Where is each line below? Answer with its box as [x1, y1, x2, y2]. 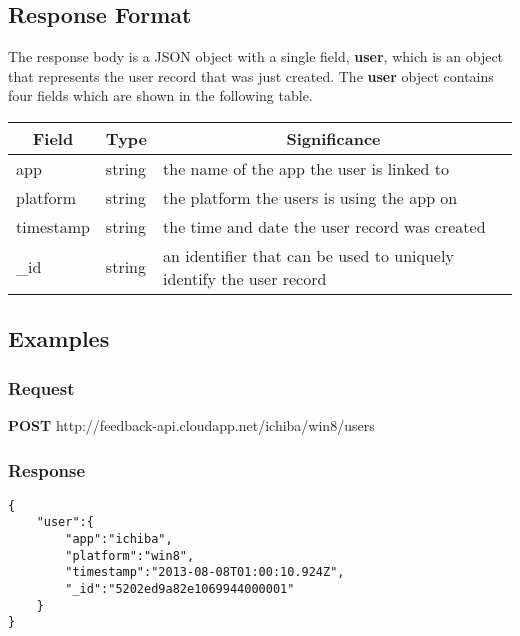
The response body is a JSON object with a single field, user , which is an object [8, 46, 504, 67]
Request [8, 375, 75, 400]
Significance [286, 126, 381, 150]
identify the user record [163, 266, 327, 290]
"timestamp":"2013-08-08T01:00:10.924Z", [65, 565, 345, 580]
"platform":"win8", [65, 548, 195, 563]
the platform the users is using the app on [163, 185, 458, 209]
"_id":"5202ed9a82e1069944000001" [65, 582, 295, 597]
